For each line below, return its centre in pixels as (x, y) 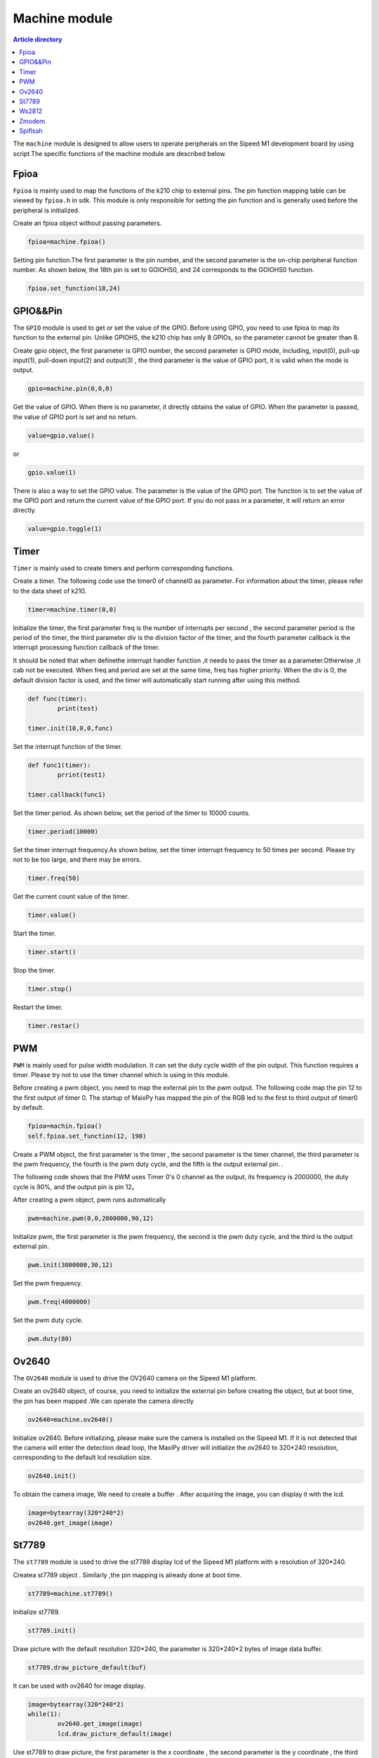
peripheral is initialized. (46, 210)
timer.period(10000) (63, 831)
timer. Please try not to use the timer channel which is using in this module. (121, 1074)
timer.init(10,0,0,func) (71, 728)
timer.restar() (54, 1026)
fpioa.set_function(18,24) (74, 289)
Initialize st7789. (36, 1612)
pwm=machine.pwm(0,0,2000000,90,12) (91, 1219)
